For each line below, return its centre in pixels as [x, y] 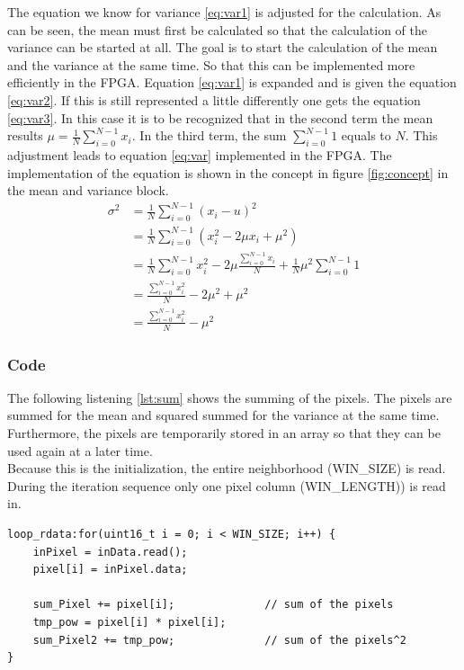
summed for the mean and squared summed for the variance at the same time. [223, 415]
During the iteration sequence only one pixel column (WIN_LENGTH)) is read [227, 485]
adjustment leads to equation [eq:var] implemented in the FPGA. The [200, 154]
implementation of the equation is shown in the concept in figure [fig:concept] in [228, 172]
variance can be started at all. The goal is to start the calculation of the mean [223, 47]
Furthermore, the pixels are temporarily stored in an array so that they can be [224, 433]
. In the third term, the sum [209, 135]
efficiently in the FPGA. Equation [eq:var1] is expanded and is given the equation [232, 82]
